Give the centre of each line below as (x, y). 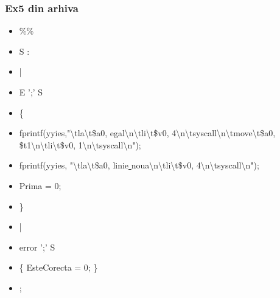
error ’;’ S (37, 247)
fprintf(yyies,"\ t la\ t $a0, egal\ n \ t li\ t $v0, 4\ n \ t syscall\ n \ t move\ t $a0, (147, 133)
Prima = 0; (40, 185)
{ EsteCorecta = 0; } (58, 267)
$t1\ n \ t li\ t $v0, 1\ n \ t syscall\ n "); (80, 144)
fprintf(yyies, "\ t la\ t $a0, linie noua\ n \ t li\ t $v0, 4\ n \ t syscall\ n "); (139, 165)
